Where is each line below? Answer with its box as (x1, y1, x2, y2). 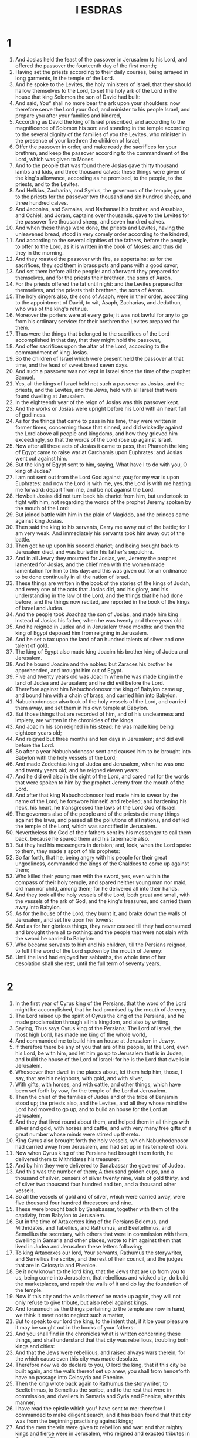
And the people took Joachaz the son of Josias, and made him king (15, 611, 178, 618)
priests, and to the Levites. (15, 180, 80, 188)
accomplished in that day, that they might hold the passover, (15, 336, 161, 343)
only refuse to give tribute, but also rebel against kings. (15, 1299, 148, 1306)
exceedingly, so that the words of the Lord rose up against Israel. (15, 436, 172, 443)
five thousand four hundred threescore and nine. (15, 1199, 133, 1206)
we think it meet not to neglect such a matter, (15, 1311, 125, 1318)
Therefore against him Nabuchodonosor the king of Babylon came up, (15, 685, 184, 692)
